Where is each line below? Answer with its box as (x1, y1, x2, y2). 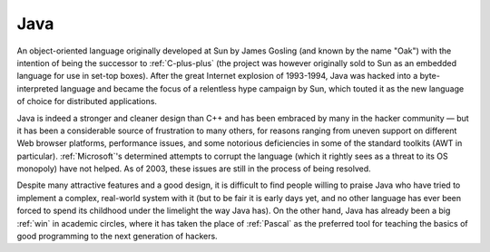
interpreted (16, 82, 59, 94)
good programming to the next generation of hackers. (16, 231, 218, 242)
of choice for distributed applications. (16, 96, 158, 107)
